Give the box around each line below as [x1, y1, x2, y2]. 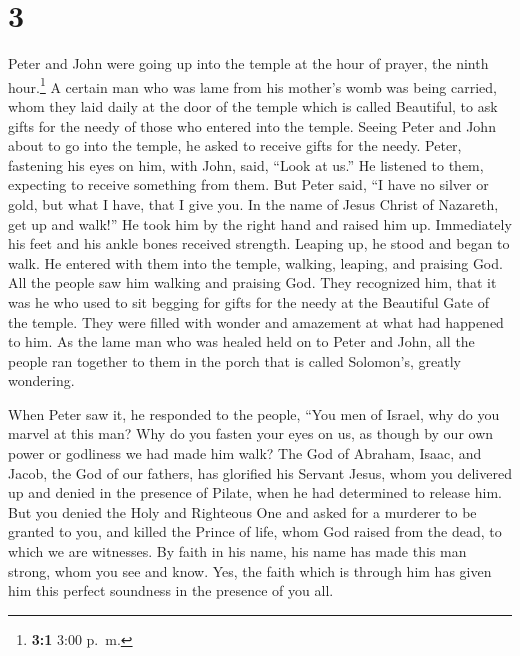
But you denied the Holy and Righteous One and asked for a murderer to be [8, 501, 477, 522]
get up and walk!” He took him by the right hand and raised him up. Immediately [8, 213, 512, 234]
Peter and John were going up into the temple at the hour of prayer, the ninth [8, 53, 489, 74]
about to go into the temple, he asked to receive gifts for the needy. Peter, [8, 135, 462, 156]
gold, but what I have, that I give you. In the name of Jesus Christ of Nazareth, [8, 193, 499, 214]
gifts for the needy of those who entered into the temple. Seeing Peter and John [8, 115, 496, 136]
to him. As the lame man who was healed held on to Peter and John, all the [8, 331, 475, 352]
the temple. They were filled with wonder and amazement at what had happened [8, 311, 504, 332]
